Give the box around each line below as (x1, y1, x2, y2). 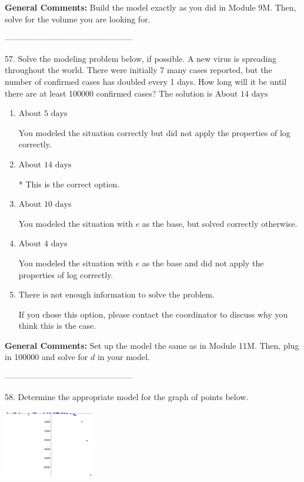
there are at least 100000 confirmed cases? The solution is (5, 87, 213, 99)
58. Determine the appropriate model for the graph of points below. (5, 390, 249, 402)
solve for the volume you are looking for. (5, 12, 151, 25)
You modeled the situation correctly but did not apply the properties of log (18, 126, 290, 138)
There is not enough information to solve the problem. (18, 291, 215, 300)
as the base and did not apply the (142, 256, 264, 269)
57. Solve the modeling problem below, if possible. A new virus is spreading (5, 52, 277, 64)
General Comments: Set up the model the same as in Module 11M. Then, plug (5, 339, 299, 351)
